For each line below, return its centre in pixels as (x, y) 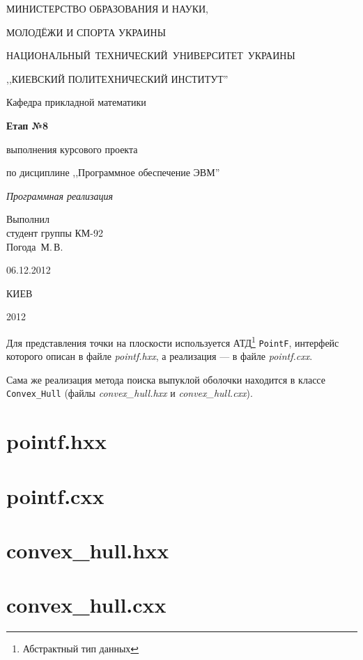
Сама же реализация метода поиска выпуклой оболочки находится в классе (166, 379)
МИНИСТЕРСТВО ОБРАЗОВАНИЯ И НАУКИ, (108, 8)
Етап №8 (28, 125)
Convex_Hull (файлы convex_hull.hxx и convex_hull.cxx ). (130, 393)
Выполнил (28, 219)
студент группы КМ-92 (55, 232)
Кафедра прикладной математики (76, 102)
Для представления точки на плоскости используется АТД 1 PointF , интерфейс (173, 341)
